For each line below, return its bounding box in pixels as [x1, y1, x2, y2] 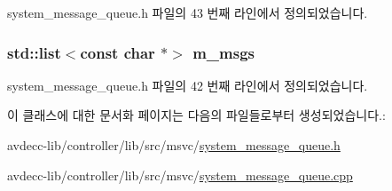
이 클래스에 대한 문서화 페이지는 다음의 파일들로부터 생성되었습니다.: [7, 106, 386, 124]
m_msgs [192, 41, 255, 63]
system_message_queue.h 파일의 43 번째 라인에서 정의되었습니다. [7, 4, 368, 21]
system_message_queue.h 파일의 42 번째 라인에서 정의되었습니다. [7, 76, 368, 94]
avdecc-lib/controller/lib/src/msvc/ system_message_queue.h [7, 136, 341, 154]
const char [80, 41, 155, 63]
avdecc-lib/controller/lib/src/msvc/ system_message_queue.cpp [7, 165, 353, 184]
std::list [7, 41, 61, 63]
